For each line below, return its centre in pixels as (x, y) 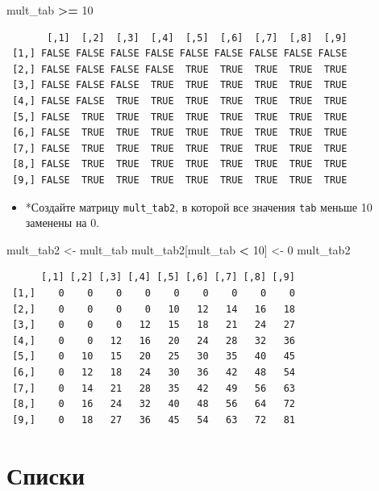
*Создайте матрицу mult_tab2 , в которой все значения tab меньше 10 (199, 206)
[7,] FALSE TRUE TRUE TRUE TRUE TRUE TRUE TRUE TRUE (180, 148)
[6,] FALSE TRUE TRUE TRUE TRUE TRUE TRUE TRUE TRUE (180, 133)
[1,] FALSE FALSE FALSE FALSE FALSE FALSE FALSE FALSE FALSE (180, 54)
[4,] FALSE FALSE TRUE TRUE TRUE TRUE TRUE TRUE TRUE (180, 101)
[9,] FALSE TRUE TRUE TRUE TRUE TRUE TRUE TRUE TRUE (180, 180)
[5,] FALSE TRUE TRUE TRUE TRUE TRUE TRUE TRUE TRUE (180, 117)
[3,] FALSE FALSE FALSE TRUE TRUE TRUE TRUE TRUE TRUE (180, 85)
